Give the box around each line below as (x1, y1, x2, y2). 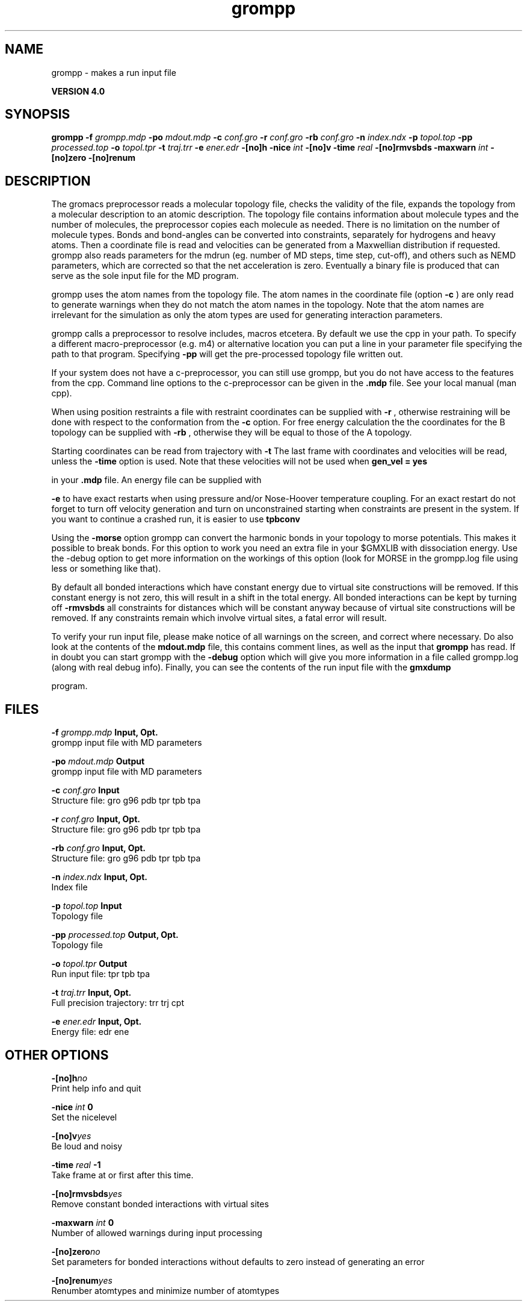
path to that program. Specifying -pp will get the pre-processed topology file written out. (51, 349, 403, 360)
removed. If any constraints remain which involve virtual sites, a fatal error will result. (51, 613, 387, 623)
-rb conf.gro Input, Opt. (51, 843, 146, 854)
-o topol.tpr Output (51, 958, 128, 969)
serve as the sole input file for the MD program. (51, 270, 239, 281)
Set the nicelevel (51, 1111, 117, 1122)
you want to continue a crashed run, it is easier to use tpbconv (51, 514, 300, 525)
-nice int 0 (51, 1101, 93, 1112)
